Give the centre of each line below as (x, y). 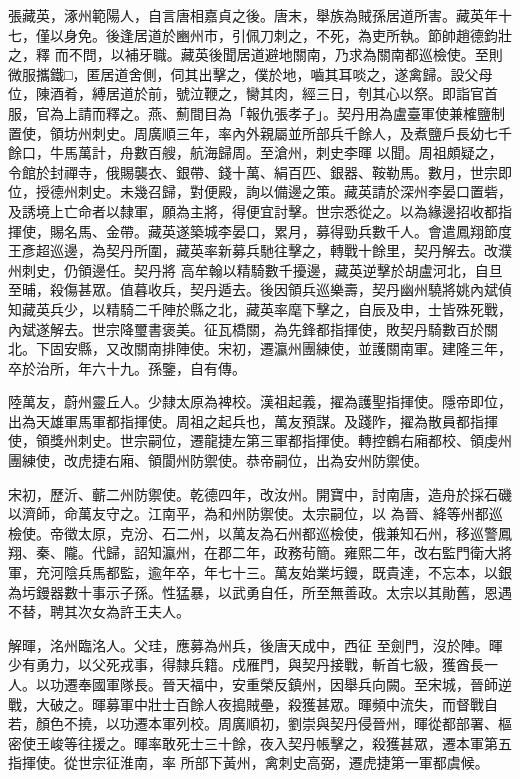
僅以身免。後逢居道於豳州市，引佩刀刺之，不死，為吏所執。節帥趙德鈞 (266, 34)
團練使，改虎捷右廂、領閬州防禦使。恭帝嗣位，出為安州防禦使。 (218, 460)
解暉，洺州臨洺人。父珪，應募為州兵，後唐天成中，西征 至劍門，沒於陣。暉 (255, 644)
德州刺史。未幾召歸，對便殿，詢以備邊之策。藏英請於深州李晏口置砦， (280, 191)
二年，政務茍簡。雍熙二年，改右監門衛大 (364, 552)
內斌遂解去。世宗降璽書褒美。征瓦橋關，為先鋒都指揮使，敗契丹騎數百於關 (253, 328)
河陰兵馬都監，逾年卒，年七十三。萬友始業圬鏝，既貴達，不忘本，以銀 (280, 572)
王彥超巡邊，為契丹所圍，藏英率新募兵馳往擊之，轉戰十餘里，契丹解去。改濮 (260, 250)
